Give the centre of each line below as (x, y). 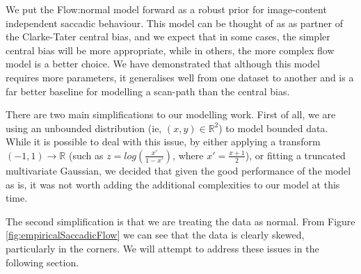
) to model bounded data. (273, 128)
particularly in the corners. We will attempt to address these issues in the (162, 248)
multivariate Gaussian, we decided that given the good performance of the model (178, 170)
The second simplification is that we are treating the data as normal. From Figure (180, 221)
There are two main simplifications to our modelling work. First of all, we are (171, 114)
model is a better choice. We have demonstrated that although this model (163, 64)
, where (188, 155)
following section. (42, 262)
